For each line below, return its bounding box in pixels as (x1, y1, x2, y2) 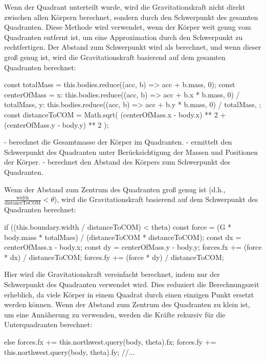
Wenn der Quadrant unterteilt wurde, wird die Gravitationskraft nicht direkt (4, 2, 246, 12)
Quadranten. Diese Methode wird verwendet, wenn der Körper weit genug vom (4, 22, 251, 32)
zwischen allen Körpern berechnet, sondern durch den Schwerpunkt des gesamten (4, 11, 258, 22)
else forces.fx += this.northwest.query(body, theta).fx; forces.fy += (4, 336, 216, 347)
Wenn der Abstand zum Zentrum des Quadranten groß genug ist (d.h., (4, 184, 226, 194)
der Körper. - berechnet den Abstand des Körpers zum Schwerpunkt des (4, 156, 230, 167)
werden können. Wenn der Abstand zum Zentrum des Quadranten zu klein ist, (4, 299, 250, 310)
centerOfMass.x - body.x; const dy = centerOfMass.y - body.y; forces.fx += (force (4, 242, 262, 252)
